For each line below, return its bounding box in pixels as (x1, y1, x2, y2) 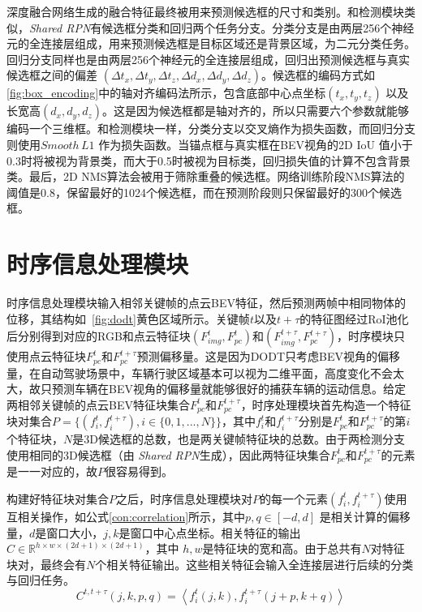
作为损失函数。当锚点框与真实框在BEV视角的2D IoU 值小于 (98, 135, 413, 152)
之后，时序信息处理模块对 (116, 490, 252, 507)
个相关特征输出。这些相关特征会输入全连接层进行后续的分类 (95, 555, 414, 572)
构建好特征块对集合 (6, 490, 109, 507)
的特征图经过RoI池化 (299, 310, 409, 327)
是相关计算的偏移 (319, 507, 411, 524)
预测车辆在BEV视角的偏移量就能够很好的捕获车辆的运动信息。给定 (51, 380, 406, 397)
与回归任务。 (6, 571, 75, 588)
